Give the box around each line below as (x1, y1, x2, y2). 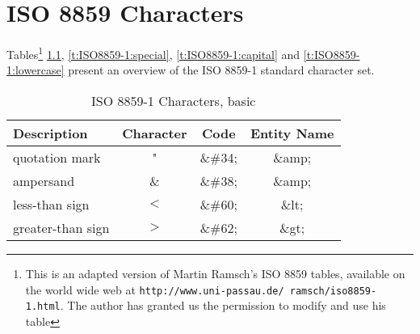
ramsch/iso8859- (289, 285, 377, 297)
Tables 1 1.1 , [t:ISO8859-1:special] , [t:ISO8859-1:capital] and (6, 44, 300, 62)
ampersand (13, 171, 75, 190)
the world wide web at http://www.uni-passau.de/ (25, 281, 284, 298)
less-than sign (13, 194, 90, 214)
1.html (25, 301, 61, 313)
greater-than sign (13, 218, 110, 237)
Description (13, 123, 88, 142)
